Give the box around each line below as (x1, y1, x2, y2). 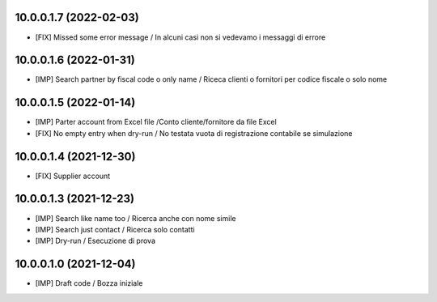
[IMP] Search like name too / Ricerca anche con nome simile (35, 213, 236, 223)
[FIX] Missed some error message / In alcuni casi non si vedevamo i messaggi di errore (35, 32, 326, 42)
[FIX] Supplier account (35, 171, 111, 181)
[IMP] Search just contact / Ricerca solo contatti (35, 224, 195, 234)
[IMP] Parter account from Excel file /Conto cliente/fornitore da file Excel (35, 117, 277, 127)
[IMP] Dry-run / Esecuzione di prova (35, 236, 156, 246)
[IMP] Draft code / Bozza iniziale (35, 279, 143, 288)
